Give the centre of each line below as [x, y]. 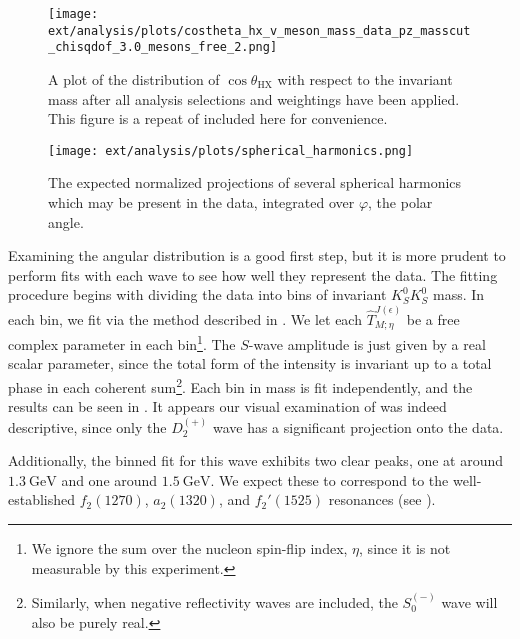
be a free [433, 318]
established [42, 499]
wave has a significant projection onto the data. [358, 426]
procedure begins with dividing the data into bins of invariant [197, 294]
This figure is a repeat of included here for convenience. [218, 118]
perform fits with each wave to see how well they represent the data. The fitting [253, 274]
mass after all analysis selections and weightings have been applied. [254, 98]
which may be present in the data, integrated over [201, 202]
